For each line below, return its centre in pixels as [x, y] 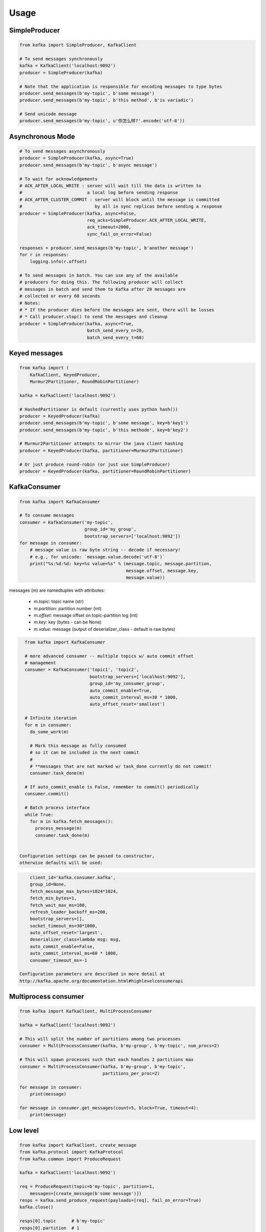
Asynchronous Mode [42, 136]
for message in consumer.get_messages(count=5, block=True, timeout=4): [109, 1108]
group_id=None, [48, 884]
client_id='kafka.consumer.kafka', [73, 877]
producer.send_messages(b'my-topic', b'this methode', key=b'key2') [104, 430]
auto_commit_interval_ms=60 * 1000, [74, 953]
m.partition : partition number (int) [68, 608]
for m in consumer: [48, 725]
